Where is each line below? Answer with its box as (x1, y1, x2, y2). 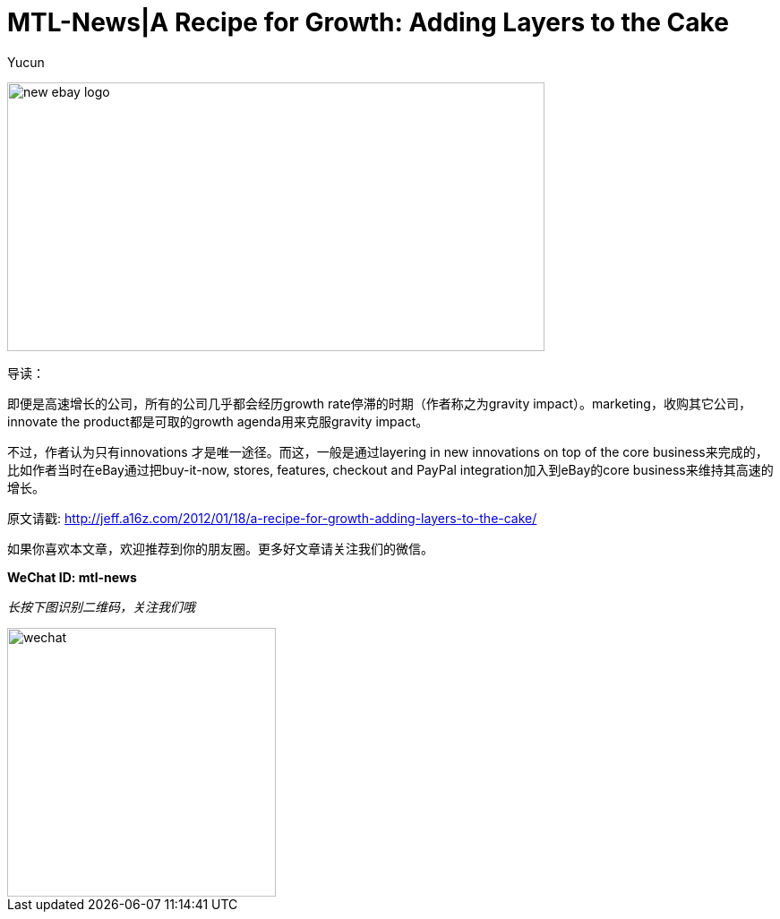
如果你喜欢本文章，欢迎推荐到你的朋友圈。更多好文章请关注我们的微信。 (7, 540, 433, 556)
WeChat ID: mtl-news (7, 569, 137, 585)
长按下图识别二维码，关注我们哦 (7, 598, 195, 614)
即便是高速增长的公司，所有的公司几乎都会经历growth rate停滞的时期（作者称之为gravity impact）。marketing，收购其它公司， (7, 395, 751, 411)
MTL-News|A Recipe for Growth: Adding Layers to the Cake (7, 7, 729, 38)
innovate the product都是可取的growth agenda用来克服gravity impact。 (7, 413, 429, 429)
